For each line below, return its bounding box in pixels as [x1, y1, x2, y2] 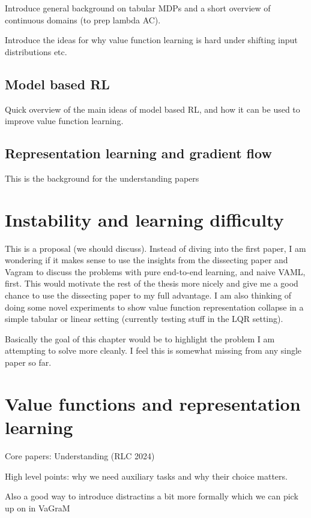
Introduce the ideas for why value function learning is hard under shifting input [5, 34, 298, 46]
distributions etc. [5, 45, 67, 58]
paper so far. [5, 356, 52, 369]
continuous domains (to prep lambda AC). [5, 13, 161, 26]
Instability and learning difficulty [5, 207, 284, 231]
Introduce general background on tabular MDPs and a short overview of [5, 2, 271, 14]
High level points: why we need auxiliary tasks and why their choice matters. [5, 469, 288, 482]
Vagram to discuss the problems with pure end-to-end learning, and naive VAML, [5, 265, 306, 278]
